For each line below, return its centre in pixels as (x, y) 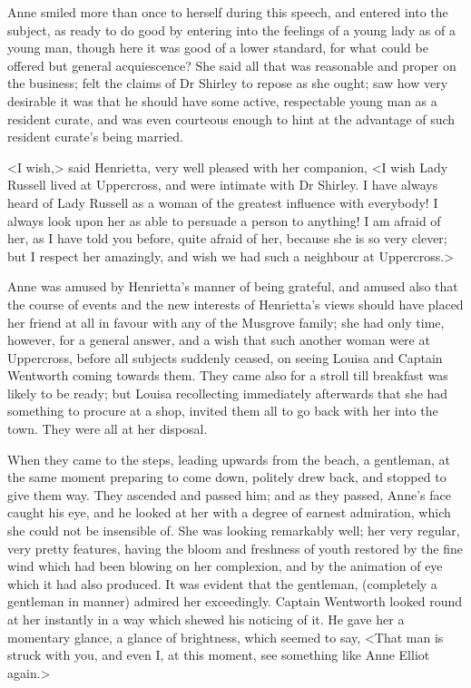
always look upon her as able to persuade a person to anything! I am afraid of (224, 220)
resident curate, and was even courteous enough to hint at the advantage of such (231, 118)
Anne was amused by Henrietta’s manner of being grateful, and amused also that (233, 286)
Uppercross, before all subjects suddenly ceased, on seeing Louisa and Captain (225, 357)
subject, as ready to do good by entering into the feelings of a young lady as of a (231, 29)
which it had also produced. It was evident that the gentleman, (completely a (222, 583)
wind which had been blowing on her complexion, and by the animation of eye (225, 566)
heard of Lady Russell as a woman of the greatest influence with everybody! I (223, 202)
